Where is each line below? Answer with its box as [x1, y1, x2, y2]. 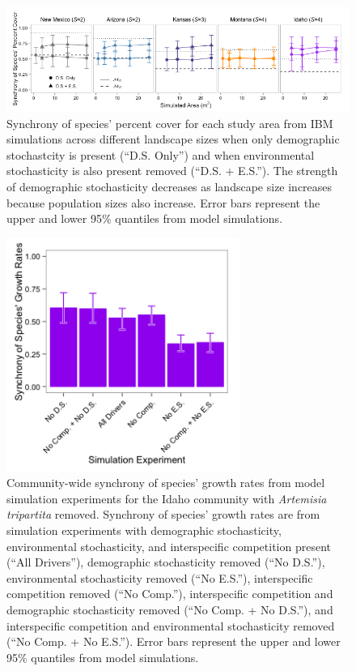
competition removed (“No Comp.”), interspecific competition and [6, 585, 333, 602]
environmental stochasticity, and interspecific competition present [6, 537, 331, 554]
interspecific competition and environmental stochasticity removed [6, 617, 335, 634]
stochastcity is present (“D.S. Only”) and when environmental [6, 146, 315, 163]
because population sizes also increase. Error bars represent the [6, 194, 320, 211]
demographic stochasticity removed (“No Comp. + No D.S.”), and [6, 601, 333, 618]
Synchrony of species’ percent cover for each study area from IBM [6, 114, 333, 131]
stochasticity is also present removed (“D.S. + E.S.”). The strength [6, 162, 338, 179]
